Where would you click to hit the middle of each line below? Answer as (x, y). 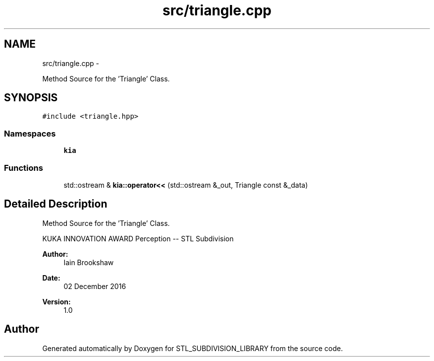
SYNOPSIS (31, 98)
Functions (24, 168)
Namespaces (30, 133)
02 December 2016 (95, 286)
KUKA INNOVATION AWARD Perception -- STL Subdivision (138, 238)
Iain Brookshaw (89, 262)
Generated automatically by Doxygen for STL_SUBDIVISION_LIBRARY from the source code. (192, 348)
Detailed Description (56, 204)
